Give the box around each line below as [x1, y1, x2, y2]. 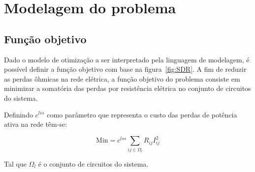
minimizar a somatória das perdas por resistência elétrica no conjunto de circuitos [4, 83, 251, 93]
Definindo [4, 109, 33, 119]
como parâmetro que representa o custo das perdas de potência [47, 109, 237, 119]
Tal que [4, 158, 27, 169]
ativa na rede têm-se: [4, 119, 67, 129]
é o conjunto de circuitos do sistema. [38, 158, 149, 169]
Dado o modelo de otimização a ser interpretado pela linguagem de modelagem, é [4, 54, 250, 64]
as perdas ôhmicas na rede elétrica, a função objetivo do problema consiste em [4, 73, 240, 84]
